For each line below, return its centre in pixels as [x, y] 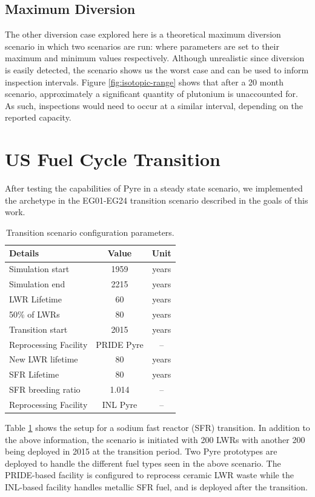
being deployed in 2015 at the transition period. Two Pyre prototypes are [141, 451]
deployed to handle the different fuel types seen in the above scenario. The [143, 463]
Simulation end [37, 284]
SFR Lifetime [34, 374]
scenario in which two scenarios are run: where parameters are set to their [142, 46]
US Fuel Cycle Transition [113, 159]
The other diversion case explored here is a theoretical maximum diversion [143, 34]
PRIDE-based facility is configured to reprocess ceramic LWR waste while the [149, 475]
